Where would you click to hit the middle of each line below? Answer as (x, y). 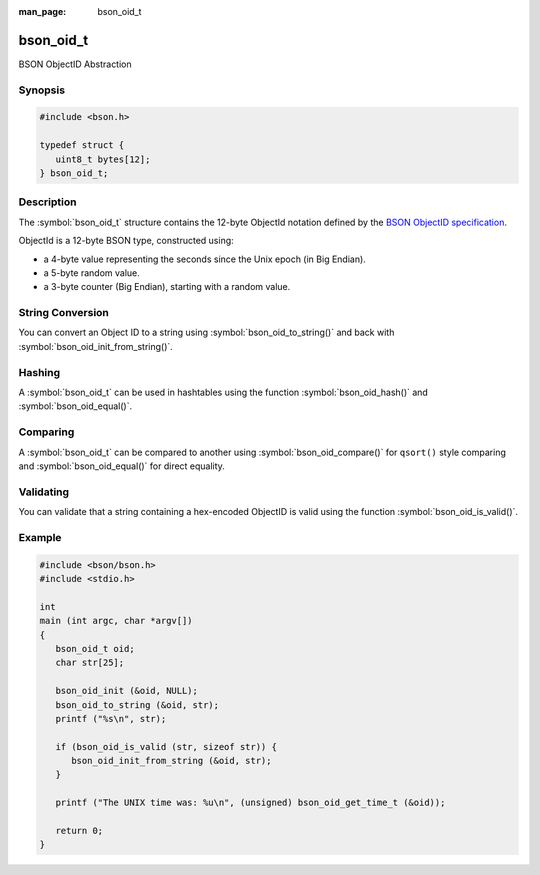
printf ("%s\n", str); (111, 718)
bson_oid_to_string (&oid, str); (137, 704)
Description (47, 202)
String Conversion (64, 313)
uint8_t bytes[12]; (103, 159)
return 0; (79, 831)
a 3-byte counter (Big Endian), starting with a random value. (167, 287)
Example (40, 537)
